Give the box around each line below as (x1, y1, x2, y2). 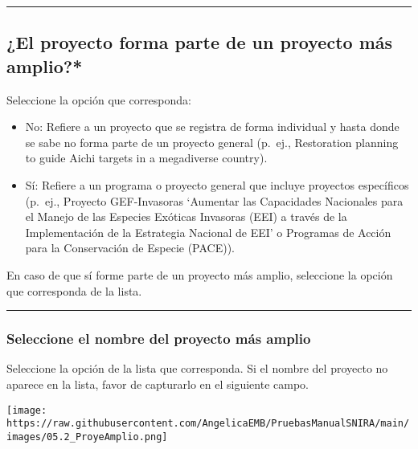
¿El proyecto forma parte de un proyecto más (6, 30, 393, 55)
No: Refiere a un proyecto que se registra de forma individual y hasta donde (25, 118, 400, 135)
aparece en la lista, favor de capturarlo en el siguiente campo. (6, 375, 309, 392)
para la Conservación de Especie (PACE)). (25, 239, 235, 256)
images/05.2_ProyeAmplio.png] (6, 431, 168, 443)
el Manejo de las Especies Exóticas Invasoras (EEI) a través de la (25, 208, 347, 225)
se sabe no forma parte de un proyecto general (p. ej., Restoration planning (25, 133, 399, 150)
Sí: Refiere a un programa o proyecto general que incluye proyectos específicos (25, 176, 409, 193)
